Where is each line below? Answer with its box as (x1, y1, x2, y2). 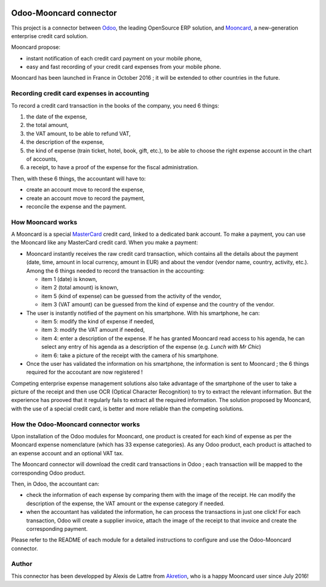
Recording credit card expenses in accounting (11, 89, 150, 98)
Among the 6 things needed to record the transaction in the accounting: (26, 267, 205, 274)
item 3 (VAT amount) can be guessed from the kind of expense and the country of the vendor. (41, 301, 275, 308)
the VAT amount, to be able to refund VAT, (26, 130, 131, 137)
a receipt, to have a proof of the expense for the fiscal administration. (26, 164, 199, 171)
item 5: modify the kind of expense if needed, (41, 317, 155, 325)
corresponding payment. (26, 525, 88, 532)
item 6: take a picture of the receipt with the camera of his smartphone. (41, 351, 219, 359)
